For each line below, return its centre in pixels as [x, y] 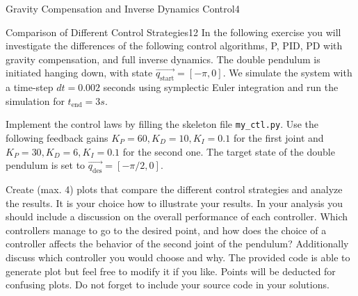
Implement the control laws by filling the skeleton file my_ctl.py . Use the [162, 124]
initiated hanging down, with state [79, 73]
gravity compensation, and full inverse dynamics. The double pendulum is [163, 59]
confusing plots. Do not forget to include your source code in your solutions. [168, 285]
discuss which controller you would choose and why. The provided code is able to [178, 257]
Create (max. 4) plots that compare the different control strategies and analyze [174, 189]
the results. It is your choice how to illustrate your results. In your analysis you [174, 203]
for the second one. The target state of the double [229, 151]
